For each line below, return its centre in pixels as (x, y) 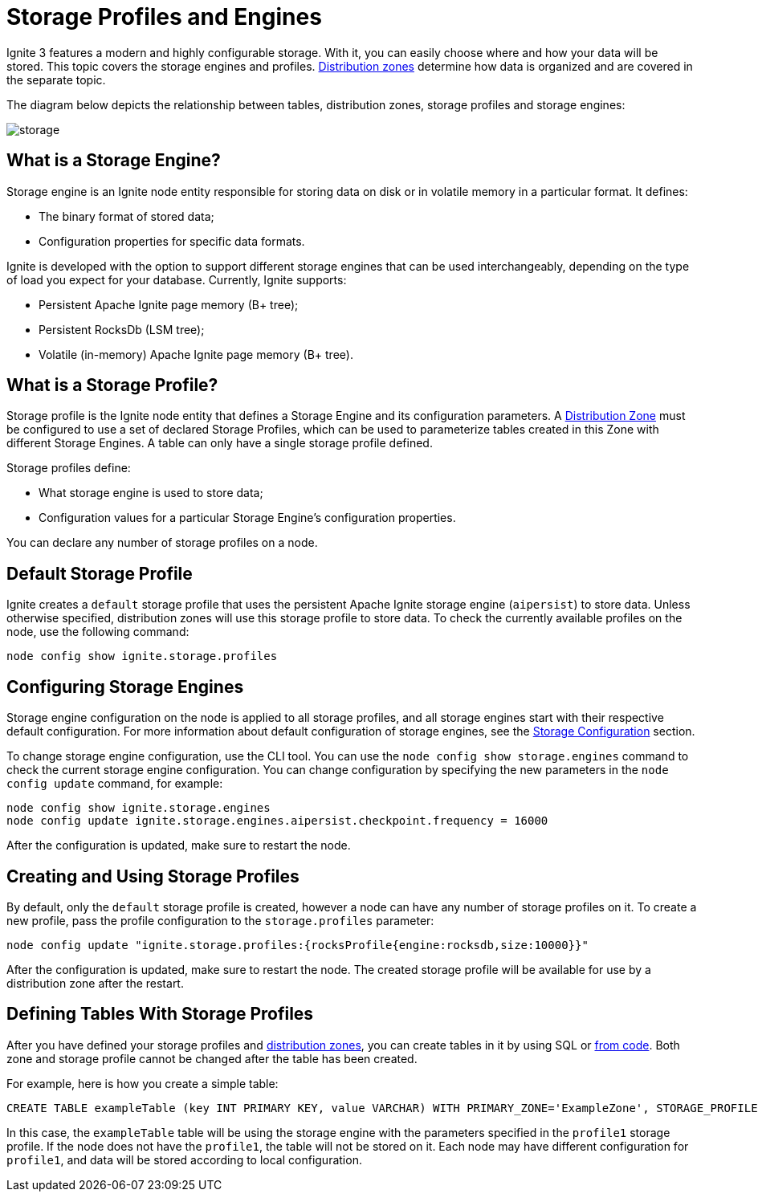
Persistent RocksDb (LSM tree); (122, 329)
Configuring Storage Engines (125, 687)
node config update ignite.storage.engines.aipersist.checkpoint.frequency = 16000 (277, 821)
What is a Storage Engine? (114, 161)
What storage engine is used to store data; (151, 493)
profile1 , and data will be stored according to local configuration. (184, 1159)
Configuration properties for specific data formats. (172, 241)
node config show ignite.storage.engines (139, 808)
